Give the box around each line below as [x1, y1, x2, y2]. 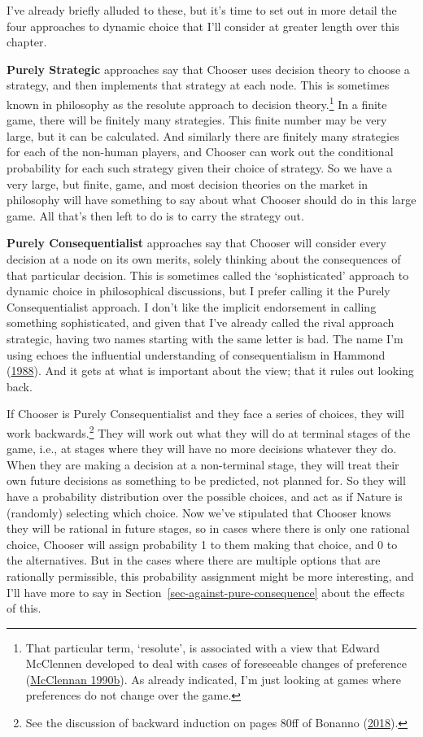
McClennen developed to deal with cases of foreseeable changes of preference [25, 655, 407, 672]
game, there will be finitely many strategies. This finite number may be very [7, 111, 387, 129]
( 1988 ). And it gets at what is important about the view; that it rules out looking [7, 362, 414, 379]
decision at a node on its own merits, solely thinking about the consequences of [7, 250, 401, 267]
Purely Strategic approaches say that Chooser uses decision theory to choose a [7, 60, 410, 77]
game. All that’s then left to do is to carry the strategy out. [7, 207, 304, 224]
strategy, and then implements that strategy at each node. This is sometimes [7, 76, 390, 94]
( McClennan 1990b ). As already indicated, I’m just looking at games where [25, 670, 401, 687]
